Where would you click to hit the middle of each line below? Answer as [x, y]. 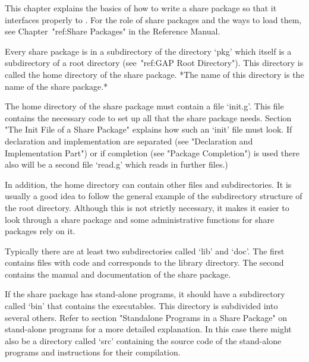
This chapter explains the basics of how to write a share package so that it [141, 8]
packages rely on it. [40, 231]
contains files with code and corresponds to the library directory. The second [144, 262]
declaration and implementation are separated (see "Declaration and [129, 141]
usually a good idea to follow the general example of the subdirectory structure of [154, 196]
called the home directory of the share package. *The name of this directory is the [154, 74]
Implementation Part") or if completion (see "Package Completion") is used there [152, 152]
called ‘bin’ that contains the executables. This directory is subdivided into [141, 306]
